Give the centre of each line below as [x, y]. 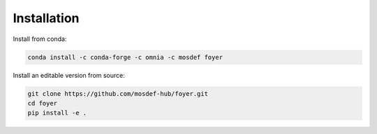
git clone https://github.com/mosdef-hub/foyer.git [118, 93]
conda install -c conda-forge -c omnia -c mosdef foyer [125, 57]
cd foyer [43, 103]
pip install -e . [57, 113]
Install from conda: [40, 39]
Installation [46, 18]
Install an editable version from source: [69, 75]
